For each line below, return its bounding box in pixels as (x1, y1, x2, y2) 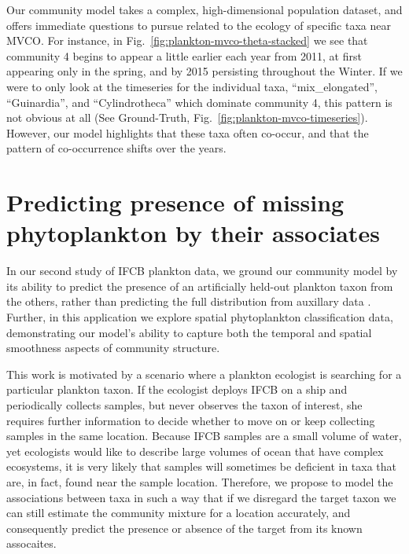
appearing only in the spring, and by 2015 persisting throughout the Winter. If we (6, 63, 403, 79)
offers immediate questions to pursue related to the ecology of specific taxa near (6, 17, 391, 33)
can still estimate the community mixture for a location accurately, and (6, 504, 351, 521)
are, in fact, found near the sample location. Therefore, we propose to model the (6, 473, 393, 490)
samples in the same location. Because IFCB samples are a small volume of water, (6, 427, 402, 444)
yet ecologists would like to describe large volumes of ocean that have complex (6, 442, 384, 459)
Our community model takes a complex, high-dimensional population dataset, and (6, 2, 403, 17)
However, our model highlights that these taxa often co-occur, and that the (6, 124, 369, 141)
